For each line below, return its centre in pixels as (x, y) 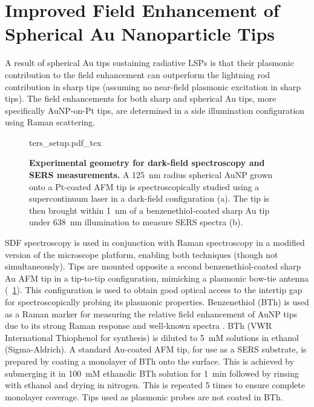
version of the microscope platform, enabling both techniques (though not (142, 254)
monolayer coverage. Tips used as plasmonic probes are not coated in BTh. (144, 396)
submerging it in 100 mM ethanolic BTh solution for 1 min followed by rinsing (152, 373)
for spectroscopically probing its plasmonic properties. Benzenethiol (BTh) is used (157, 302)
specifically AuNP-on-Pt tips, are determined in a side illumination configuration (155, 110)
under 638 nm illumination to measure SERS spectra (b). (136, 222)
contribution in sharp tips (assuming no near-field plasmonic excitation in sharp (153, 86)
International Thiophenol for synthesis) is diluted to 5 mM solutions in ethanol (152, 337)
